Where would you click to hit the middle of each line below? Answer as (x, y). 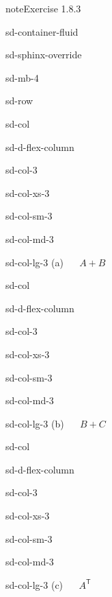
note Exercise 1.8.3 (43, 8)
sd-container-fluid (42, 31)
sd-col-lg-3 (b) (35, 423)
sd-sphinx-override (44, 55)
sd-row (19, 101)
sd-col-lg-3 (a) (34, 262)
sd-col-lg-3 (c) (34, 584)
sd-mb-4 (22, 77)
